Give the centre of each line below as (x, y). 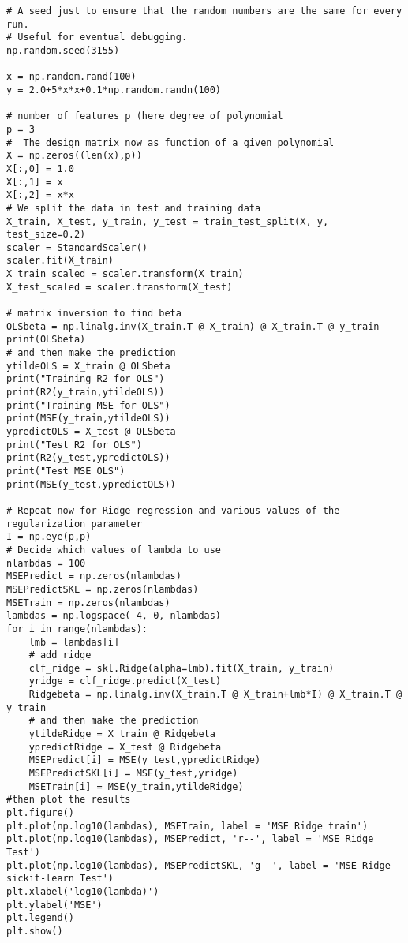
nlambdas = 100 (46, 563)
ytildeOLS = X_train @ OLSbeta (88, 366)
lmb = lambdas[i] (74, 642)
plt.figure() (40, 813)
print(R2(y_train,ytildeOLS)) (86, 393)
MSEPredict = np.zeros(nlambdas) (94, 576)
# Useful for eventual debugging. (97, 37)
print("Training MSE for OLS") (88, 405)
